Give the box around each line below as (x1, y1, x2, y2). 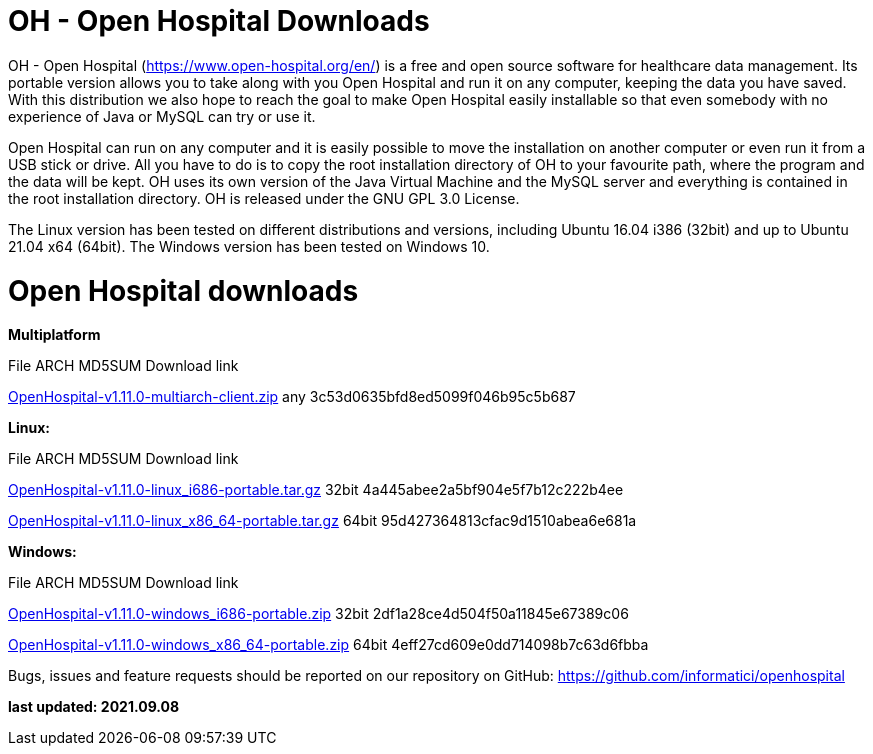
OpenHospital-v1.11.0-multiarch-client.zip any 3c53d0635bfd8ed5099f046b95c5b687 (8, 388, 576, 406)
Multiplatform (8, 326, 101, 344)
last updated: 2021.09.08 (8, 698, 180, 716)
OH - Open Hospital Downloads (8, 4, 430, 38)
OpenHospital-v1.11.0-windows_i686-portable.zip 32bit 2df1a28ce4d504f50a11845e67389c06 (8, 605, 629, 623)
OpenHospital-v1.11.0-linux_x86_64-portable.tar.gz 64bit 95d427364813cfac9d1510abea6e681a (8, 512, 637, 530)
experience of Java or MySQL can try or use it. (8, 107, 316, 125)
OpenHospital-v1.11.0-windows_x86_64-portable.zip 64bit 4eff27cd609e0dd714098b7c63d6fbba (8, 636, 649, 654)
